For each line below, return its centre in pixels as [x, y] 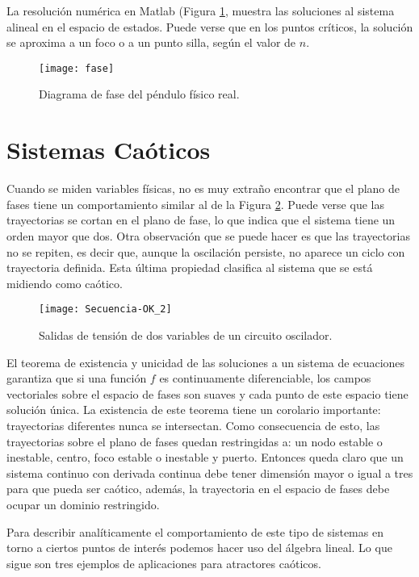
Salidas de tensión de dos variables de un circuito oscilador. [186, 334]
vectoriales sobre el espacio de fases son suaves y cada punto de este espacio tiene [207, 393]
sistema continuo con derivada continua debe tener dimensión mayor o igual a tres [210, 472]
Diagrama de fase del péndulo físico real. [139, 94]
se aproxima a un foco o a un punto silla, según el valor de [151, 42]
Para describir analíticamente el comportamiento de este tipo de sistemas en [195, 531]
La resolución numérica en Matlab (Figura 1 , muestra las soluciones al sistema [201, 10]
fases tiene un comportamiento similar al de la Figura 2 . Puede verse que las [195, 204]
